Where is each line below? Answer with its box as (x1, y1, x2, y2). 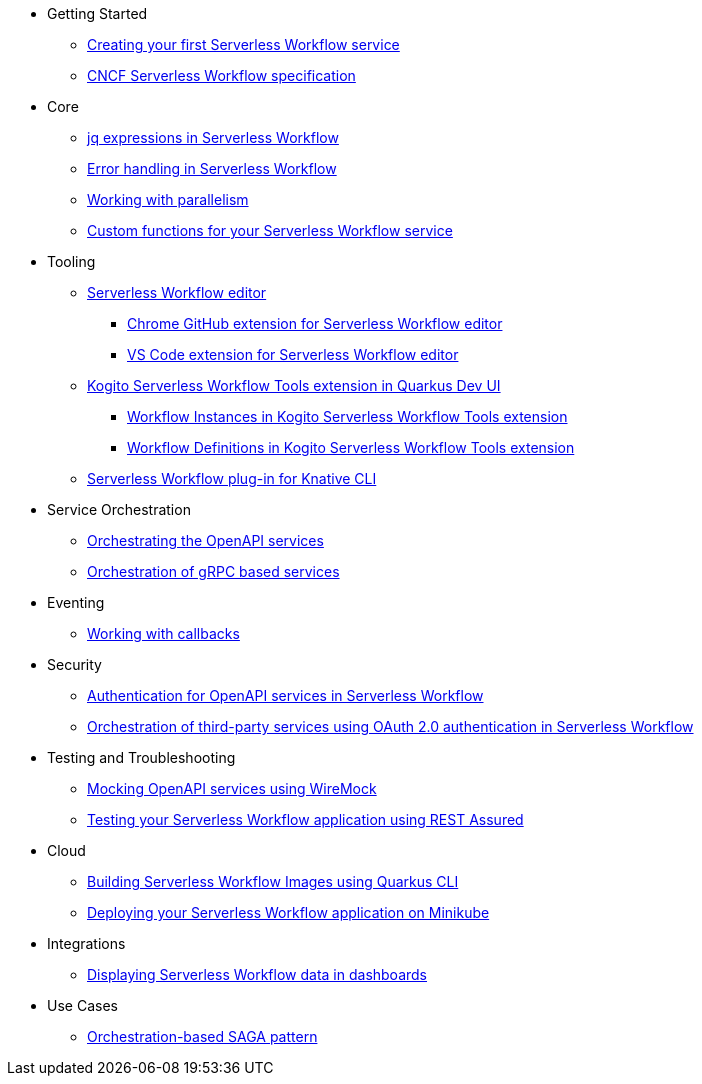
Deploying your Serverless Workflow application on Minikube (87, 904, 490, 921)
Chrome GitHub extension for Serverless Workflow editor (127, 315, 503, 332)
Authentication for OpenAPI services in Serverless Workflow (87, 687, 484, 704)
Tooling (47, 253, 96, 270)
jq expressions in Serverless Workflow (87, 129, 339, 146)
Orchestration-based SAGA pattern (87, 1028, 318, 1045)
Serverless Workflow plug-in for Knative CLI (87, 470, 377, 487)
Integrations (47, 935, 126, 952)
